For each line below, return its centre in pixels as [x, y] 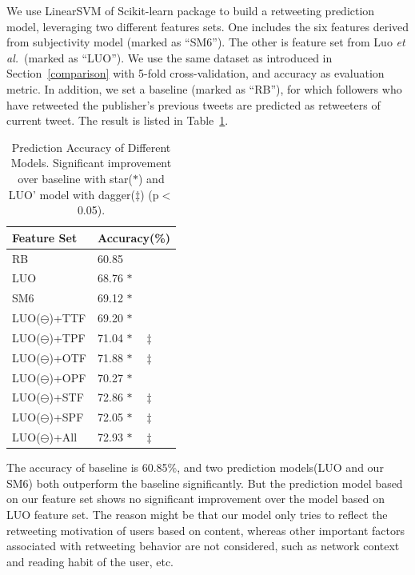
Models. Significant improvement [91, 163]
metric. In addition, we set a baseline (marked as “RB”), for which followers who [204, 88]
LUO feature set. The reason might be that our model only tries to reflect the [197, 515]
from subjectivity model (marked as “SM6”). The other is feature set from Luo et [206, 42]
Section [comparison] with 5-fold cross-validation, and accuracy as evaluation [196, 73]
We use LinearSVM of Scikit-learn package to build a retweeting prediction [191, 10]
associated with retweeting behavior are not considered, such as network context [203, 546]
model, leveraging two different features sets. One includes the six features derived [208, 26]
